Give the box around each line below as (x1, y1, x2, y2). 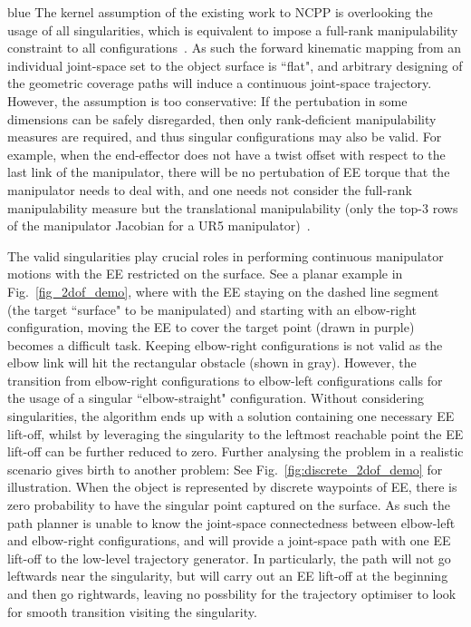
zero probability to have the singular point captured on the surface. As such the (7, 495, 450, 514)
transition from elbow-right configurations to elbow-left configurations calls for (7, 370, 443, 389)
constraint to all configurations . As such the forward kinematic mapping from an (7, 38, 462, 57)
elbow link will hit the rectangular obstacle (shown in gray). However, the (7, 353, 417, 372)
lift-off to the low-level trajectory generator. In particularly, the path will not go (7, 548, 451, 567)
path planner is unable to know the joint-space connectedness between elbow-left (7, 513, 456, 532)
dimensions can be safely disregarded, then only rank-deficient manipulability (7, 109, 437, 128)
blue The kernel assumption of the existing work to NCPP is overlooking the (7, 3, 433, 21)
